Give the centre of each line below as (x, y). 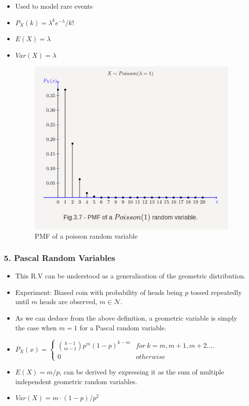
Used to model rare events (54, 6)
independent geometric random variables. (76, 381)
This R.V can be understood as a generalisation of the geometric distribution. (131, 276)
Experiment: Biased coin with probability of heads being (99, 292)
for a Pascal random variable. (123, 327)
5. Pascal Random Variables (59, 257)
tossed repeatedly (216, 292)
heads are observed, (68, 301)
